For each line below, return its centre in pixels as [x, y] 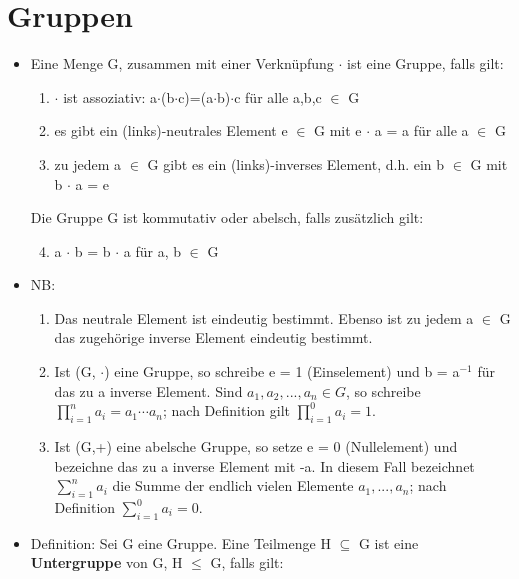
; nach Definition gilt [226, 410]
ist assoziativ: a [110, 96]
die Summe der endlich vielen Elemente [233, 485]
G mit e [338, 130]
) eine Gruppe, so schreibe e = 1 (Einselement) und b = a [282, 371]
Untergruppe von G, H [106, 562]
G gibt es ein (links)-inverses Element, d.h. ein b [296, 163]
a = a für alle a [421, 130]
